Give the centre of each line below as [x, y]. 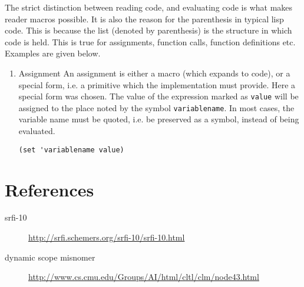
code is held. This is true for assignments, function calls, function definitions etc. [150, 41]
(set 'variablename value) [71, 150]
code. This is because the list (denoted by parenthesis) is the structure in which [148, 30]
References [49, 189]
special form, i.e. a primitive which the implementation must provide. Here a [157, 84]
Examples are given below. [53, 53]
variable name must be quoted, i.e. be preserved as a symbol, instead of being [159, 119]
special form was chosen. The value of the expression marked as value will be [158, 96]
